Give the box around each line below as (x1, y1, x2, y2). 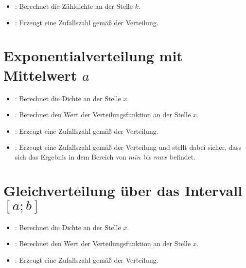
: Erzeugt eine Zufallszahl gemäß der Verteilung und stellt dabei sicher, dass (15, 142, 242, 152)
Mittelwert (3, 65, 77, 85)
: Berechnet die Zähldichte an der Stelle (15, 1, 133, 11)
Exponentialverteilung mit (3, 46, 183, 66)
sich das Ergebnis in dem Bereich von (15, 151, 126, 161)
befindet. (169, 151, 196, 161)
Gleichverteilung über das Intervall (3, 180, 243, 200)
